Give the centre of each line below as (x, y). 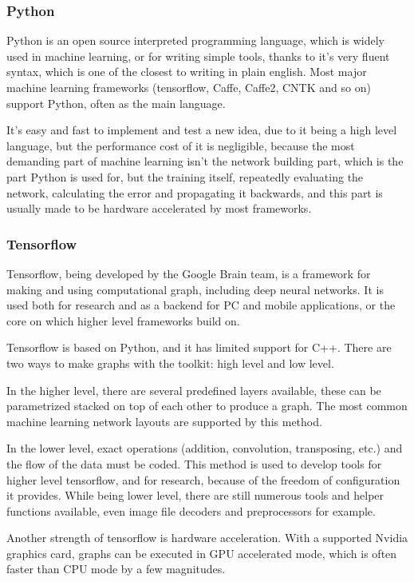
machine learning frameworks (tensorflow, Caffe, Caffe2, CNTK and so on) (189, 87)
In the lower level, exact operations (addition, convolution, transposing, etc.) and (205, 448)
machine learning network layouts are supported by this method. (164, 421)
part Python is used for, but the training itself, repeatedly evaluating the (185, 176)
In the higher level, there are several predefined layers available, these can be (194, 390)
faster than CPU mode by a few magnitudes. (116, 569)
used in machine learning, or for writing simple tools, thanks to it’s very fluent (198, 56)
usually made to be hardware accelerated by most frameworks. (159, 208)
